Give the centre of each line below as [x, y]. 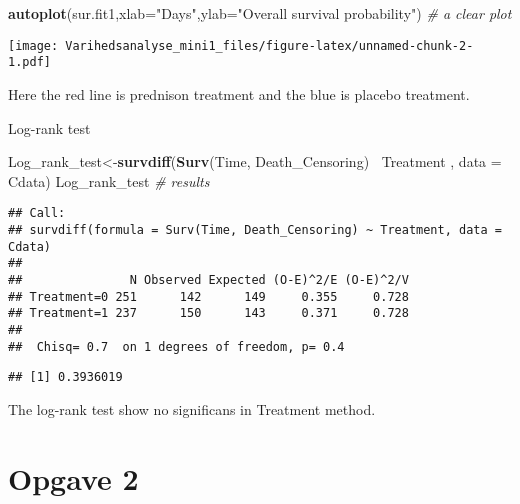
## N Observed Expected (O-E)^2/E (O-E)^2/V [208, 279]
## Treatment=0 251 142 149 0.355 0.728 [208, 296]
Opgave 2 [73, 477]
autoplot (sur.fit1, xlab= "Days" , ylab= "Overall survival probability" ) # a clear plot [260, 13]
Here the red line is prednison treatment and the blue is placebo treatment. [239, 93]
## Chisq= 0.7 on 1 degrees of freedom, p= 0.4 [176, 346]
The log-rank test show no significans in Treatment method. [192, 408]
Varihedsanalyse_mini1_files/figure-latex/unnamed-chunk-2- [269, 45]
